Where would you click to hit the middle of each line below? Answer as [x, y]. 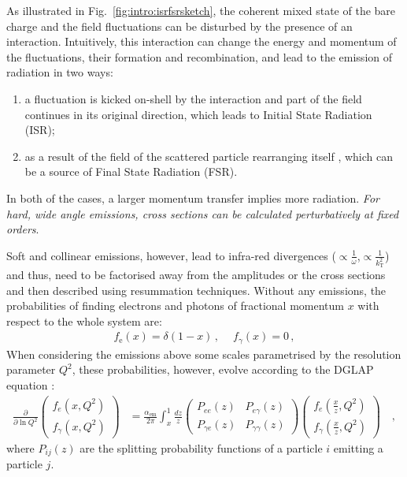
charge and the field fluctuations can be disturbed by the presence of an [179, 26]
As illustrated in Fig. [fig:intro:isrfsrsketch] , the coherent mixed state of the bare [201, 10]
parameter [31, 369]
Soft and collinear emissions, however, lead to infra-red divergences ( [171, 255]
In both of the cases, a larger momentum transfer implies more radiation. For [193, 198]
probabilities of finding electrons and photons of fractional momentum [175, 306]
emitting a [358, 447]
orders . [23, 229]
